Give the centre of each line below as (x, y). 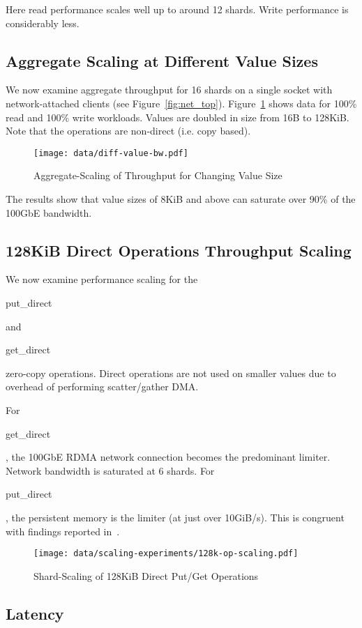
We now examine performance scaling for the (102, 279)
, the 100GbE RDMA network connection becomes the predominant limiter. (168, 457)
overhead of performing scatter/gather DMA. (102, 386)
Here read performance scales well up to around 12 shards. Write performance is (177, 9)
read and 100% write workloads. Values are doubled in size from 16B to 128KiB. (178, 117)
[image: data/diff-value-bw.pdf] (111, 153)
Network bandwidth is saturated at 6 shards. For (110, 470)
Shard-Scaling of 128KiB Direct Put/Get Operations (146, 575)
